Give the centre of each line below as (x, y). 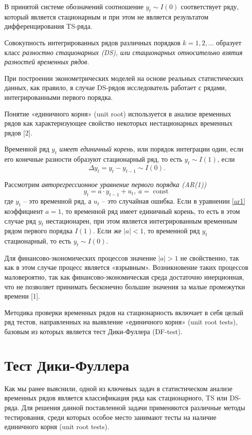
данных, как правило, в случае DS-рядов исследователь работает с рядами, (116, 87)
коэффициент (24, 211)
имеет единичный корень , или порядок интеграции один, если (151, 149)
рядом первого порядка (38, 231)
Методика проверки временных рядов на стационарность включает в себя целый (124, 312)
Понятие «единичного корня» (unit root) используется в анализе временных (118, 113)
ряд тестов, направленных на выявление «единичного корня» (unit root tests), (121, 322)
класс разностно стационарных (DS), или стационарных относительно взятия (124, 52)
